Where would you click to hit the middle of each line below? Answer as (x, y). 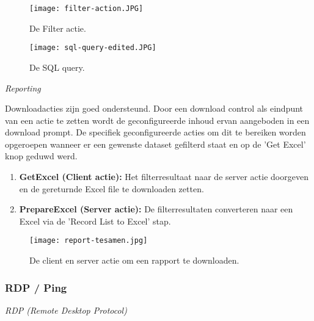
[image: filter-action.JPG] (86, 9)
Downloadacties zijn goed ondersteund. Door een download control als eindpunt (154, 108)
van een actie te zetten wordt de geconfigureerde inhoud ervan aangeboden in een (157, 120)
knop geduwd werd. (41, 156)
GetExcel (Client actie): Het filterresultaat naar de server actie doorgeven (164, 177)
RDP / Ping (36, 287)
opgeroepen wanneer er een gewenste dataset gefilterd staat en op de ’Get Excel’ (155, 144)
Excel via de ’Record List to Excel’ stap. (95, 221)
